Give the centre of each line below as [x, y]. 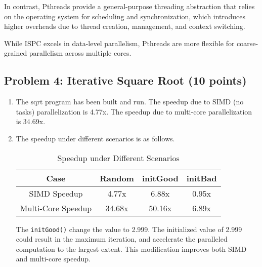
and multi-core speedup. [53, 259]
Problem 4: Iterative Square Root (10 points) [125, 80]
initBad [202, 178]
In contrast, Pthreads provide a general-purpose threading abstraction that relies [129, 6]
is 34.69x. [31, 121]
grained [16, 53]
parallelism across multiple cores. [80, 53]
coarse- [248, 43]
